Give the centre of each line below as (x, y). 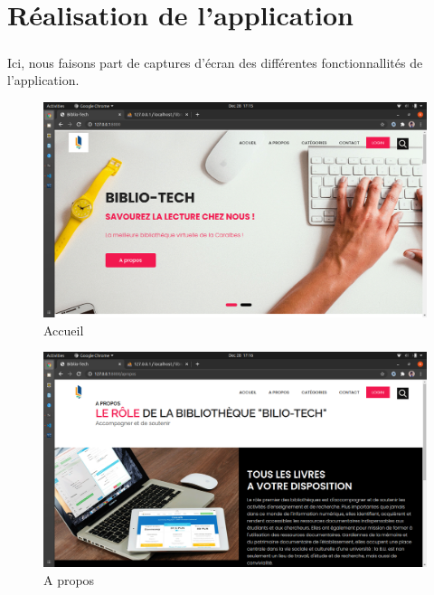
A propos (69, 579)
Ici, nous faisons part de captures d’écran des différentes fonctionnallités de (215, 62)
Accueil (64, 330)
